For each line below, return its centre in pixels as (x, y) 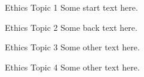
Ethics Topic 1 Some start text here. (71, 7)
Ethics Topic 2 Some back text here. (71, 27)
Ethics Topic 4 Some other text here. (72, 67)
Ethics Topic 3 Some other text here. (72, 47)
